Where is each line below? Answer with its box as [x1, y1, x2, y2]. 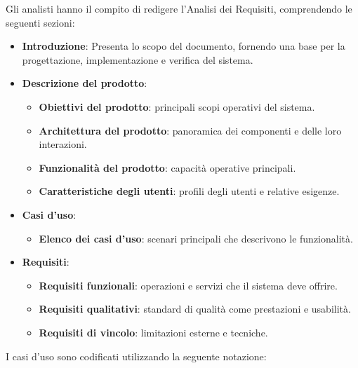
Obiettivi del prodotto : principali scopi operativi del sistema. [39, 99, 315, 114]
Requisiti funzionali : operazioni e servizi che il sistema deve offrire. [39, 278, 338, 292]
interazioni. [39, 137, 87, 151]
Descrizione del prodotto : [22, 76, 147, 90]
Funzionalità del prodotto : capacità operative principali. [39, 160, 296, 175]
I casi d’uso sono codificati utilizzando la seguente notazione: [6, 348, 267, 363]
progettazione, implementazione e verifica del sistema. [22, 52, 253, 67]
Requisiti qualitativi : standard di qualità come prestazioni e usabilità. [39, 301, 351, 316]
